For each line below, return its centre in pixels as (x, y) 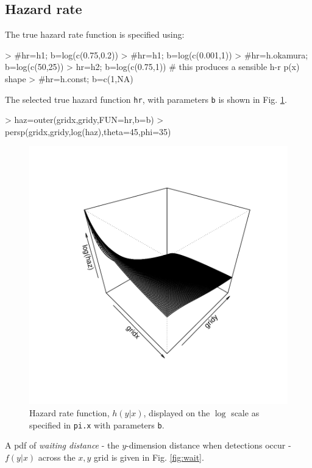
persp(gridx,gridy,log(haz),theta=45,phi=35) (88, 131)
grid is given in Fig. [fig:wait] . (149, 457)
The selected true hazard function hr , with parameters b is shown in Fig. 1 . (146, 99)
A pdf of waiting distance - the (62, 445)
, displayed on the (177, 413)
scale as (245, 413)
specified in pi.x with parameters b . (97, 424)
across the (57, 457)
